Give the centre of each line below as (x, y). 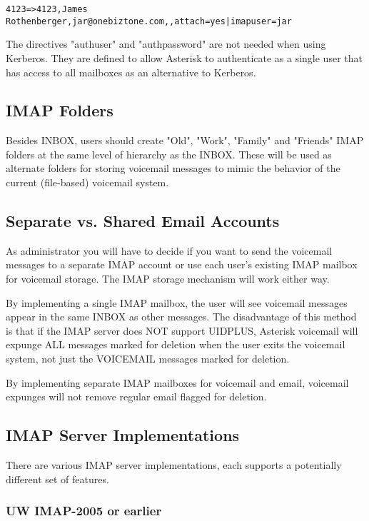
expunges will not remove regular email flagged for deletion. (136, 396)
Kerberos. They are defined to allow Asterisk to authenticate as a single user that (184, 57)
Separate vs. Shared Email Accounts (143, 221)
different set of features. (57, 479)
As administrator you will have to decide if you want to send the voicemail (169, 250)
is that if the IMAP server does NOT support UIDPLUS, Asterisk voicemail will (182, 330)
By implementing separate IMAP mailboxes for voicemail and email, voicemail (177, 382)
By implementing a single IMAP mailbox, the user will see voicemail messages (177, 302)
